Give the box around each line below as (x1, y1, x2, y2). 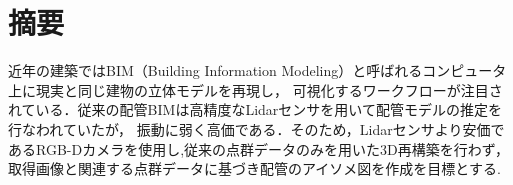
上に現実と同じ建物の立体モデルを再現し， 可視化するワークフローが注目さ (8, 79, 503, 100)
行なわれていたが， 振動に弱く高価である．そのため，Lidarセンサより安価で (8, 118, 505, 139)
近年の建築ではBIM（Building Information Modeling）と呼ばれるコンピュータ (8, 60, 507, 81)
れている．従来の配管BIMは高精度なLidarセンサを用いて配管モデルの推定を (8, 99, 502, 120)
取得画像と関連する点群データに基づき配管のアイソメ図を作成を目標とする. (8, 158, 501, 179)
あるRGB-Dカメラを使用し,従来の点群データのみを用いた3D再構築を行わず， (8, 138, 510, 159)
